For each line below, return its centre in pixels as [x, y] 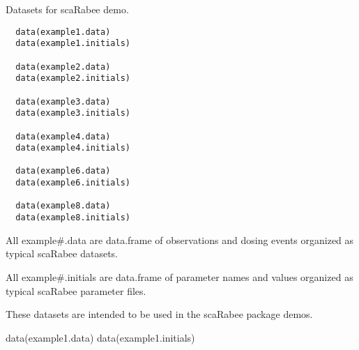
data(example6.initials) [73, 183]
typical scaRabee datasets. [62, 253]
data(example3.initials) [73, 113]
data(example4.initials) [73, 148]
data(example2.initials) [73, 78]
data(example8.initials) [73, 218]
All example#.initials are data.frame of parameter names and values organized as [179, 276]
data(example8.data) [63, 206]
